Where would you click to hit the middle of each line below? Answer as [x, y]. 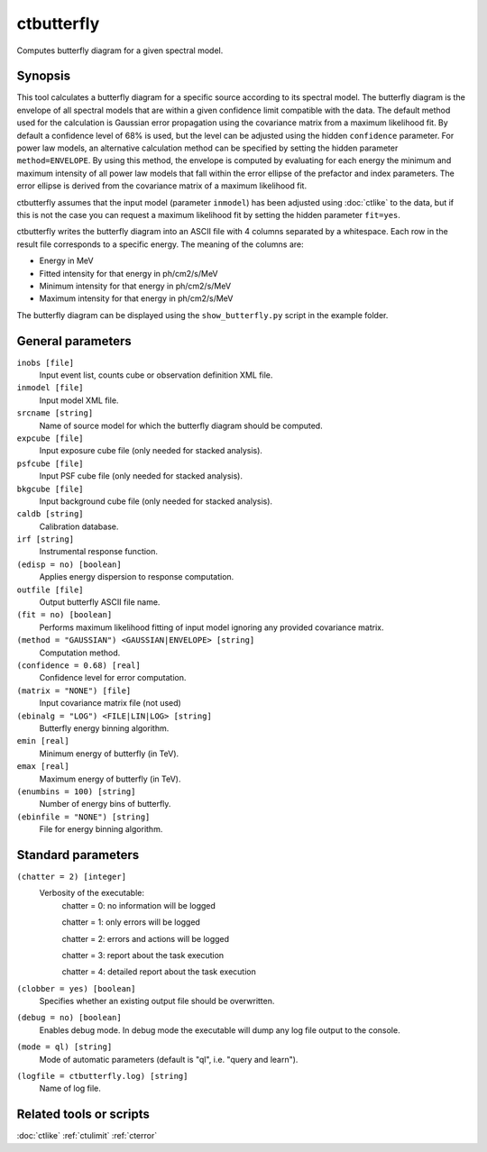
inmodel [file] [51, 388]
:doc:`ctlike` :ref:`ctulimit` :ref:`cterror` [87, 1136]
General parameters [74, 341]
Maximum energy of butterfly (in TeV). [110, 779]
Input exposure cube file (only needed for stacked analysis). [151, 451]
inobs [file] [46, 362]
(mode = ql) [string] [64, 1047]
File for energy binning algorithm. [101, 829]
